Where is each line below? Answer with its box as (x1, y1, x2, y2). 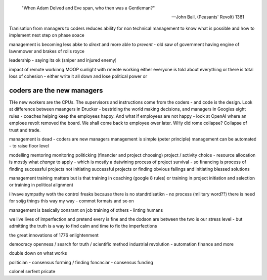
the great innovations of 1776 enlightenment (9, 232, 99, 238)
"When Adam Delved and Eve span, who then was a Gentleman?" (21, 5, 155, 11)
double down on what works (9, 250, 67, 256)
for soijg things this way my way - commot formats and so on (9, 198, 134, 204)
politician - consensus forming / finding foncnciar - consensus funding (9, 259, 153, 265)
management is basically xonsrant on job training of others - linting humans (9, 207, 163, 213)
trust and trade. (9, 127, 41, 133)
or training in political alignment (9, 182, 74, 188)
